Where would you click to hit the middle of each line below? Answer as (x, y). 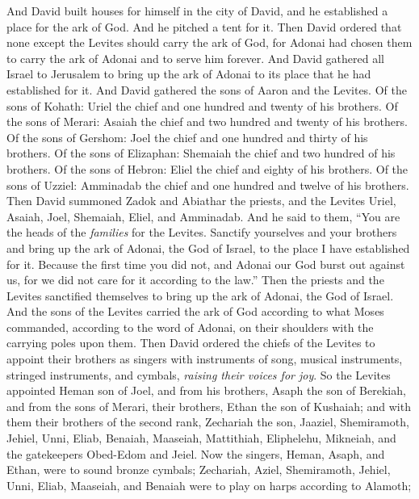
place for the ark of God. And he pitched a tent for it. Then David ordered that (204, 26)
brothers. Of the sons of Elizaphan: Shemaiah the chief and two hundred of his (201, 153)
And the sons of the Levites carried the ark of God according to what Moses (195, 311)
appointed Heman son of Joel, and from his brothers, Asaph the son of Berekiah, (206, 390)
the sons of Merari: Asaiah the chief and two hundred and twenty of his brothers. (207, 122)
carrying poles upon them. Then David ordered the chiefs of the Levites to (191, 343)
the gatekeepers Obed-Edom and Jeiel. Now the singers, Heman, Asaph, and (196, 453)
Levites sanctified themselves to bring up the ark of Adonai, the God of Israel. (200, 295)
